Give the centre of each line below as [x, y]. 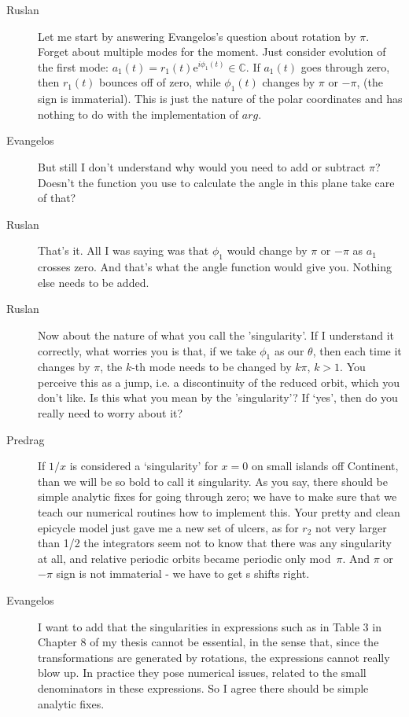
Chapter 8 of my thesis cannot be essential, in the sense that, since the [208, 642]
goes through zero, [345, 66]
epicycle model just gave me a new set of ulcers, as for [168, 527]
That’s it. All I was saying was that [123, 250]
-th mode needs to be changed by [212, 367]
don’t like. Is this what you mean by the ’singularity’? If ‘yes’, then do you [218, 397]
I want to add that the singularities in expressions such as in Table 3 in [210, 626]
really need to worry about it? [111, 413]
